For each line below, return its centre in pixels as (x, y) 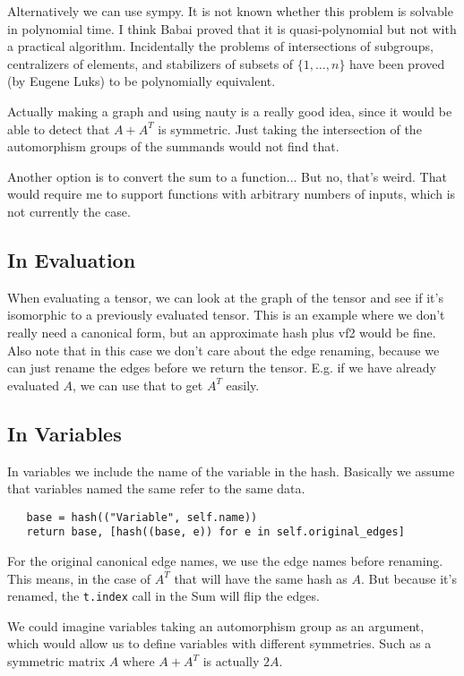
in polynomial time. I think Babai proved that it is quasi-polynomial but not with (232, 28)
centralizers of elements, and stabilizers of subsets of (150, 63)
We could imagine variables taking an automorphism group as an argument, (216, 625)
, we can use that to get (138, 385)
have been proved (397, 63)
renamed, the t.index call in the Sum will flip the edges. (163, 596)
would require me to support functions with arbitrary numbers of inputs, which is (232, 194)
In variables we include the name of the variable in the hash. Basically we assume (231, 471)
